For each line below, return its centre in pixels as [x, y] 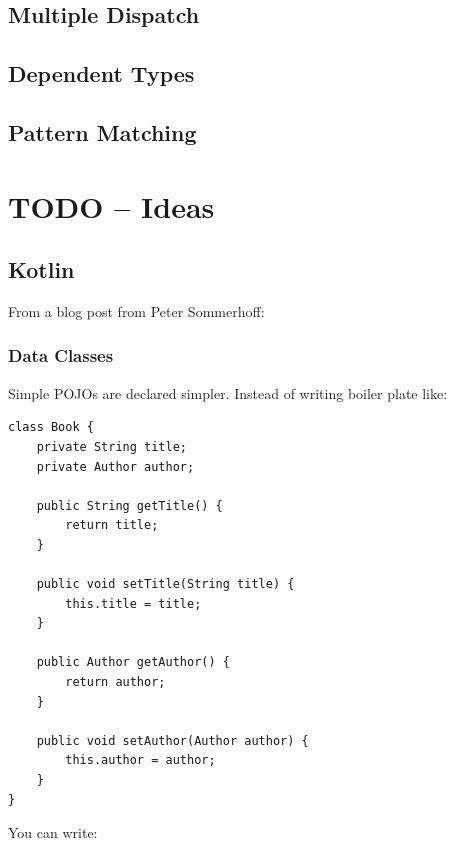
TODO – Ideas [111, 205]
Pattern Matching [102, 131]
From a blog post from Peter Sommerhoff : [136, 310]
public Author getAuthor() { [133, 662]
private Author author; [115, 466]
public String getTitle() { [129, 505]
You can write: [53, 832]
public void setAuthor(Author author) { [172, 740]
